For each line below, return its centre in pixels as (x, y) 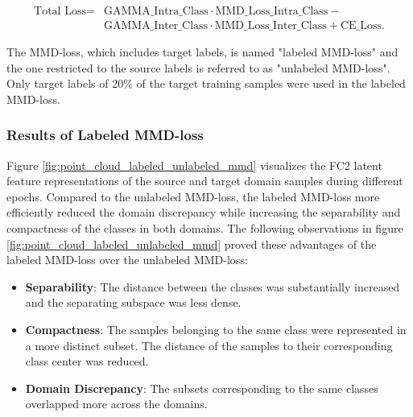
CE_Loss (361, 26)
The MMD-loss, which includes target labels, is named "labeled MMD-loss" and (202, 52)
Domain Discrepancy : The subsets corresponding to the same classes (202, 388)
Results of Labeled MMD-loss (105, 135)
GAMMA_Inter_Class (156, 26)
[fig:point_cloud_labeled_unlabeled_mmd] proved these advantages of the (192, 244)
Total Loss (60, 12)
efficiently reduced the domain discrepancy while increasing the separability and (204, 212)
